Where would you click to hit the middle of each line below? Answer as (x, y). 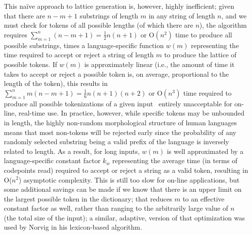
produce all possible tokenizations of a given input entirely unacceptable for (118, 103)
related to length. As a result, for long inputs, (72, 151)
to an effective (204, 198)
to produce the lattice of (200, 55)
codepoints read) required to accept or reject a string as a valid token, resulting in (126, 170)
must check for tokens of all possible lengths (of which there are (99, 25)
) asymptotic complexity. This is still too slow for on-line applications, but (129, 179)
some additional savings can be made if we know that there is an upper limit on (123, 189)
